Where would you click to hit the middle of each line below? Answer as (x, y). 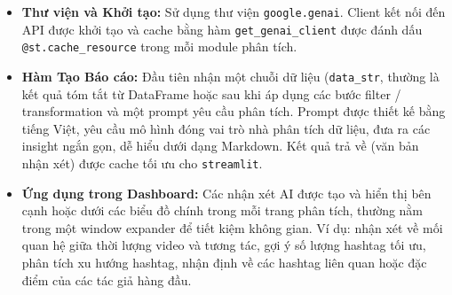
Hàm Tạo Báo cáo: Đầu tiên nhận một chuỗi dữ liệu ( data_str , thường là (230, 76)
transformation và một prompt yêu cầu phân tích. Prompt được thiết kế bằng (234, 111)
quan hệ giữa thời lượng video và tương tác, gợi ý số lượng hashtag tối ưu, (224, 245)
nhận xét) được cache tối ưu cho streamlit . (142, 163)
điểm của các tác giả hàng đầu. (107, 279)
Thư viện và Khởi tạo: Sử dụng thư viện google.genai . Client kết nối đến (234, 12)
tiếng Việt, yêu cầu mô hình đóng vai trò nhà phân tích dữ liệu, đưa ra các (226, 128)
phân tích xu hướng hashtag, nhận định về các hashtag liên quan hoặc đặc (224, 263)
